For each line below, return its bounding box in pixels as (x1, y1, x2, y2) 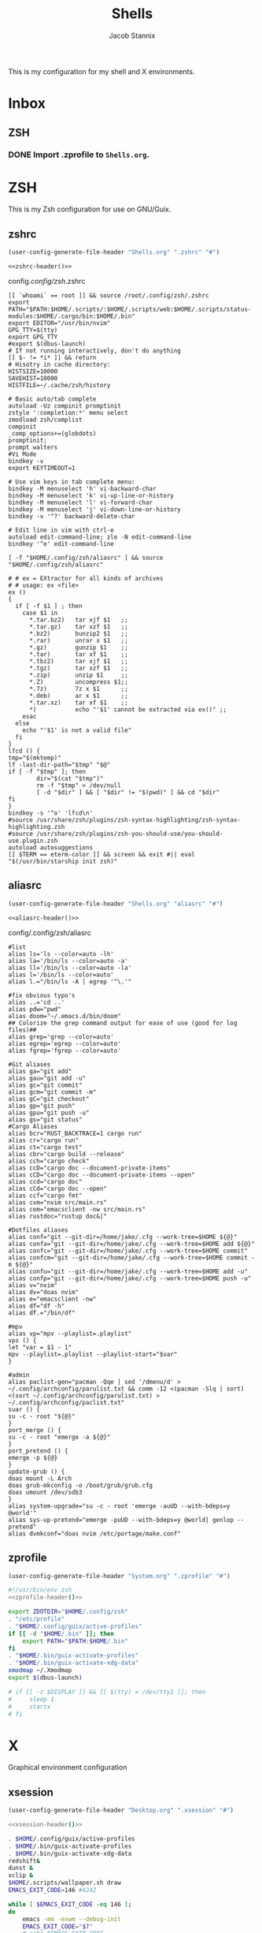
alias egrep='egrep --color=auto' (8, 1039, 122, 1047)
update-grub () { (8, 1468, 65, 1476)
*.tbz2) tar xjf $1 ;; (28, 658, 128, 666)
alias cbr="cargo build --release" (8, 1150, 125, 1158)
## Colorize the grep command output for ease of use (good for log (8, 1019, 238, 1027)
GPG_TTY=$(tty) (8, 327, 58, 334)
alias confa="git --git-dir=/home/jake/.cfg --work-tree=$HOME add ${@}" (8, 1240, 256, 1248)
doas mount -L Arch (8, 1474, 72, 1483)
